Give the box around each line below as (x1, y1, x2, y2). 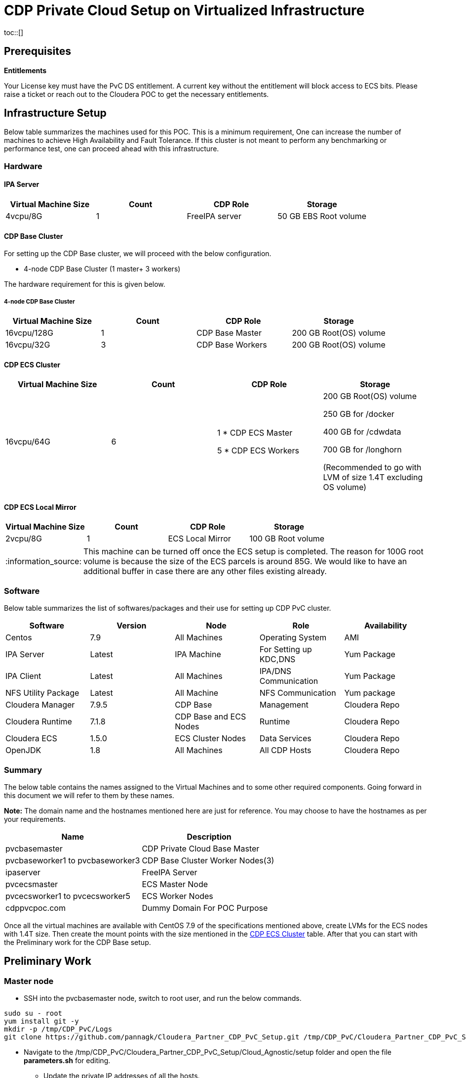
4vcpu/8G (5, 211, 42, 222)
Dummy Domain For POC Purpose (142, 902, 268, 913)
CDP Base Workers (196, 340, 267, 350)
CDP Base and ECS (175, 712, 246, 722)
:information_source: (5, 556, 82, 567)
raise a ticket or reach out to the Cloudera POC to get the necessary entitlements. (4, 90, 269, 98)
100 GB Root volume (249, 534, 325, 544)
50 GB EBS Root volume (277, 211, 367, 222)
